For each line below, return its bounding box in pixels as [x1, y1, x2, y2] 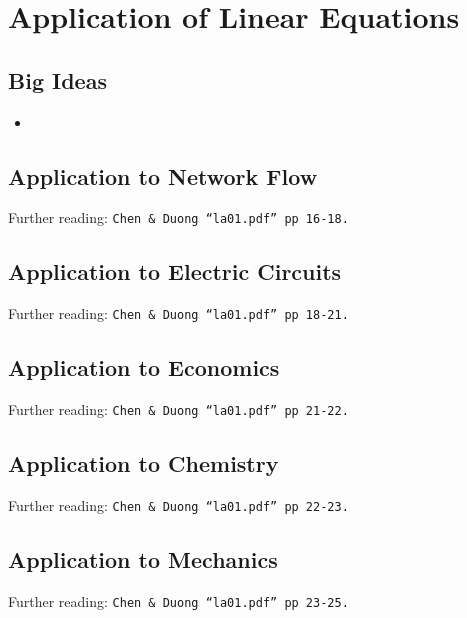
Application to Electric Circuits [8, 256, 342, 287]
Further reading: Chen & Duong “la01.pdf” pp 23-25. [8, 590, 349, 611]
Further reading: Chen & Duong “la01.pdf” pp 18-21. [8, 303, 349, 324]
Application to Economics [8, 352, 280, 383]
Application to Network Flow [8, 160, 318, 191]
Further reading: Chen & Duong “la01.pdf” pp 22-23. [8, 494, 349, 515]
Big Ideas [8, 64, 107, 95]
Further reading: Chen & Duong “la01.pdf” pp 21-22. [8, 399, 349, 420]
